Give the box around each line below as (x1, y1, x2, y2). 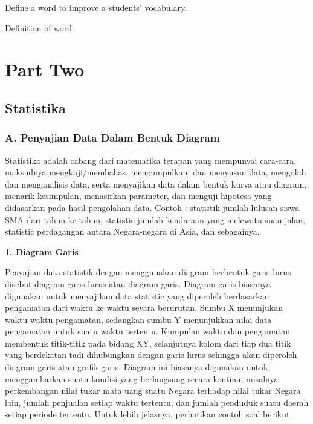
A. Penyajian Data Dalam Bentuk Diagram (5, 130, 220, 145)
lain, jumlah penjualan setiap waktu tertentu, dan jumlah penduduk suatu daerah (5, 396, 309, 408)
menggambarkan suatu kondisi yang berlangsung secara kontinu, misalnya (5, 372, 279, 385)
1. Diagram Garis (5, 245, 79, 258)
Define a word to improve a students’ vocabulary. (5, 1, 187, 13)
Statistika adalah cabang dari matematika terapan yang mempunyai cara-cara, (5, 154, 297, 166)
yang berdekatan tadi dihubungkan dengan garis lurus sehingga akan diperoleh (5, 348, 297, 361)
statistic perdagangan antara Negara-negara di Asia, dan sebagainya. (5, 225, 260, 238)
